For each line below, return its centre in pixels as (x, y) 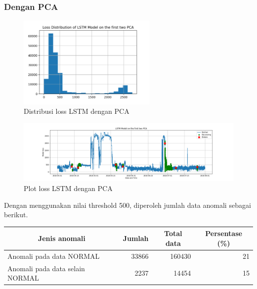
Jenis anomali (62, 238)
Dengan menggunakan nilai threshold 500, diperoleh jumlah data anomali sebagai (128, 205)
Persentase (224, 233)
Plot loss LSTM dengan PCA (68, 188)
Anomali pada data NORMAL (54, 256)
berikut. (16, 215)
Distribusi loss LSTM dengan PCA (77, 111)
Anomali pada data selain (46, 268)
